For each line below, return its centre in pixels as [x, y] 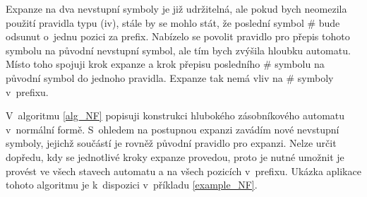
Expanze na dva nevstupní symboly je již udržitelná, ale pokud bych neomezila [176, 8]
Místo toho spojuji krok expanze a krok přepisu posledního [133, 64]
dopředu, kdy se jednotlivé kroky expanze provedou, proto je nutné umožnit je [175, 156]
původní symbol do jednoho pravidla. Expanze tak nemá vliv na [144, 77]
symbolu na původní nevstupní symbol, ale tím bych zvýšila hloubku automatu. [178, 50]
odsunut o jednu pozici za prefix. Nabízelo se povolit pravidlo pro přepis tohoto [178, 36]
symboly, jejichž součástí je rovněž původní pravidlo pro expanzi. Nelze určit [171, 143]
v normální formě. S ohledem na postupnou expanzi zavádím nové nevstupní [173, 129]
